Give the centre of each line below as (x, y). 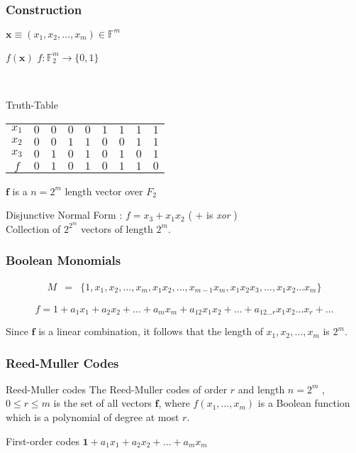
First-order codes (43, 441)
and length (261, 389)
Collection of (33, 228)
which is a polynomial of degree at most (93, 417)
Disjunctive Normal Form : (64, 215)
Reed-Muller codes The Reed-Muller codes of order (117, 389)
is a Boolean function (304, 403)
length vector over (104, 191)
